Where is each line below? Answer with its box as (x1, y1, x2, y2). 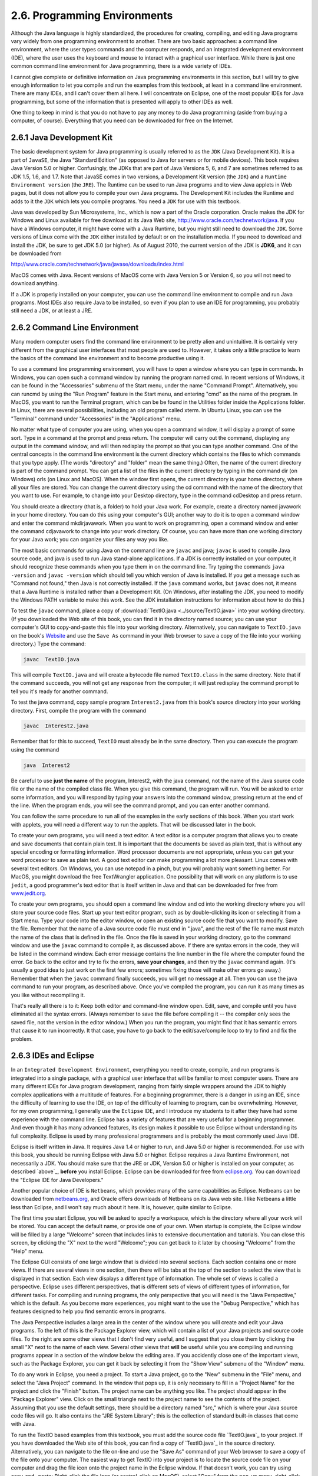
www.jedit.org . (11, 889, 47, 897)
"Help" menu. (11, 1248, 44, 1255)
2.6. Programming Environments (11, 9, 173, 22)
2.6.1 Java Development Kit (11, 133, 113, 143)
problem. (11, 1035, 33, 1042)
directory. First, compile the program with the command (11, 707, 147, 714)
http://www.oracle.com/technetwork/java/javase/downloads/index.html (11, 260, 184, 268)
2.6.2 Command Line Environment (11, 322, 139, 333)
